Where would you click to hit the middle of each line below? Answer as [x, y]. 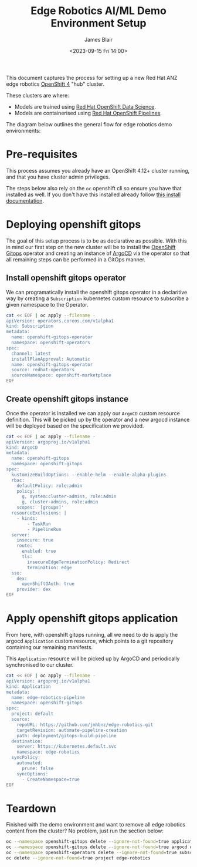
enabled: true [39, 551]
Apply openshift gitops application [92, 619]
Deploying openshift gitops [74, 225]
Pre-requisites [42, 154]
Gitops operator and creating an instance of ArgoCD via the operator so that [98, 253]
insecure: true [35, 540]
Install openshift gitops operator [66, 278]
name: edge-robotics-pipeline [48, 697]
